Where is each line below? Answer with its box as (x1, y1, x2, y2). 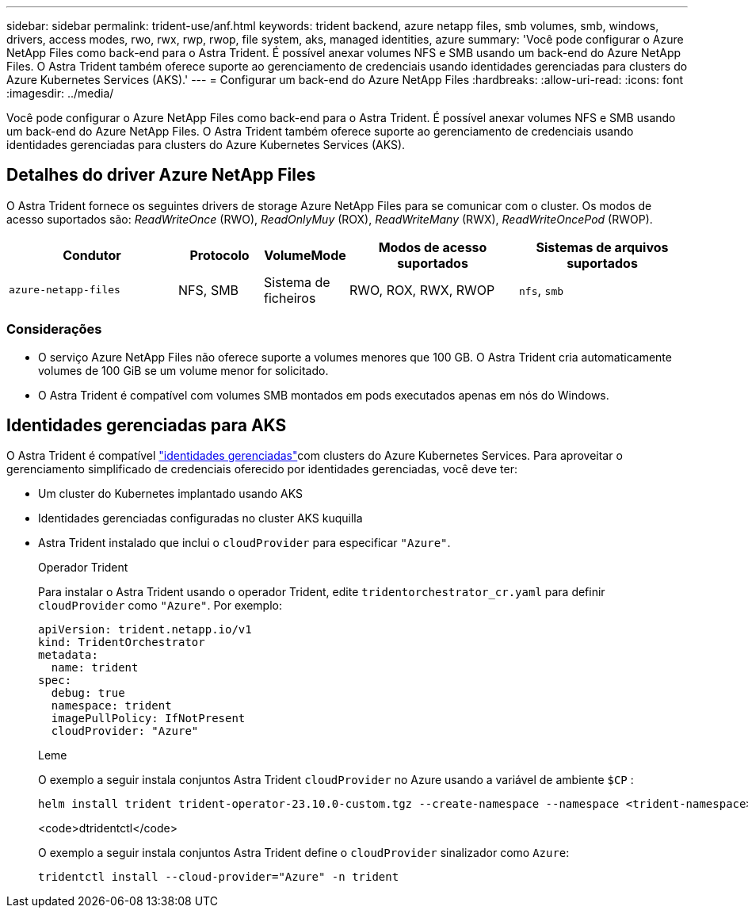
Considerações (6, 321, 102, 338)
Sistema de (264, 273, 330, 290)
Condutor (63, 247, 121, 263)
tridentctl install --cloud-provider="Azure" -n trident (38, 870, 399, 884)
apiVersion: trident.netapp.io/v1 (38, 623, 252, 637)
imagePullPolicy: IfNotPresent (51, 712, 246, 725)
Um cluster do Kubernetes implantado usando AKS (38, 487, 303, 501)
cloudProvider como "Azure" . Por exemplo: (38, 598, 282, 613)
